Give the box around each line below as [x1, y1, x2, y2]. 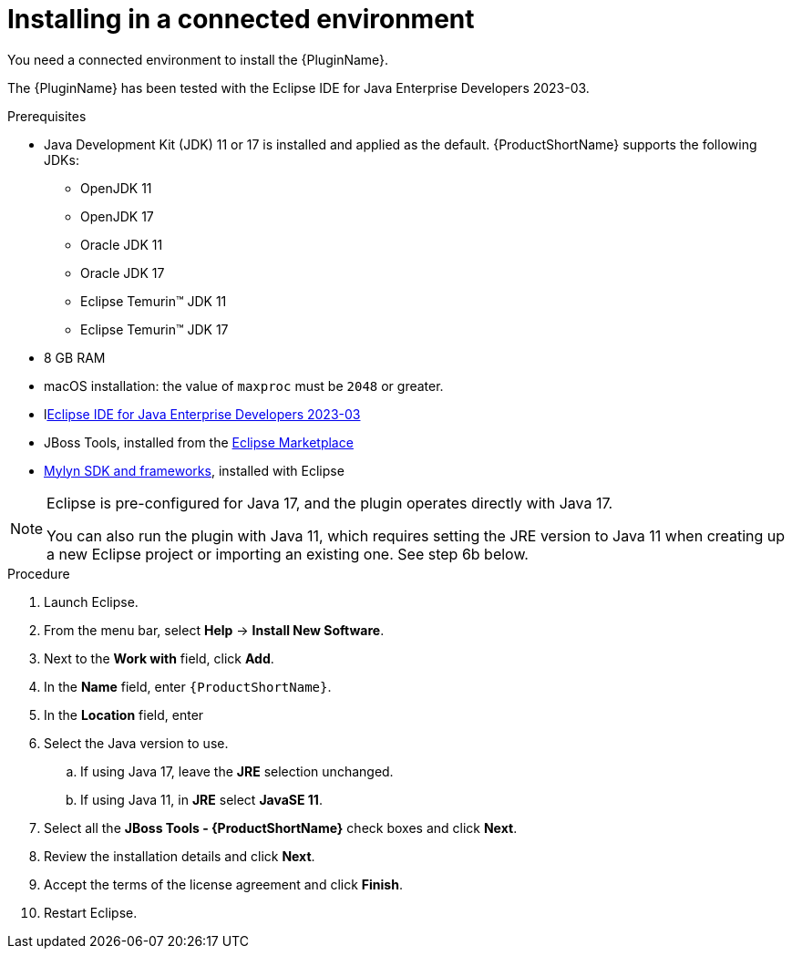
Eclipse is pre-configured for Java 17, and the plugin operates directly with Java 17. [46, 493, 613, 512]
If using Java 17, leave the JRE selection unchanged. [80, 763, 394, 779]
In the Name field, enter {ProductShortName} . [44, 678, 332, 694]
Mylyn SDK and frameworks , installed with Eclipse [44, 462, 345, 478]
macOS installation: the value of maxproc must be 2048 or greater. [44, 377, 444, 394]
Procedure [7, 565, 70, 581]
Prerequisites [7, 108, 87, 124]
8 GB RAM [44, 349, 106, 365]
